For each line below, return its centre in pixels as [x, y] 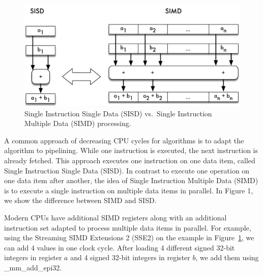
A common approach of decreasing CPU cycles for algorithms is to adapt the [124, 140]
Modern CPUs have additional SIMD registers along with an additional [115, 217]
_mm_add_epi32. [33, 267]
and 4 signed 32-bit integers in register [130, 257]
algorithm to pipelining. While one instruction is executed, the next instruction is [131, 150]
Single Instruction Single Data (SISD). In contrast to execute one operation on [127, 170]
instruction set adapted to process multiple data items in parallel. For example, [128, 227]
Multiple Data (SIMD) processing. [78, 123]
